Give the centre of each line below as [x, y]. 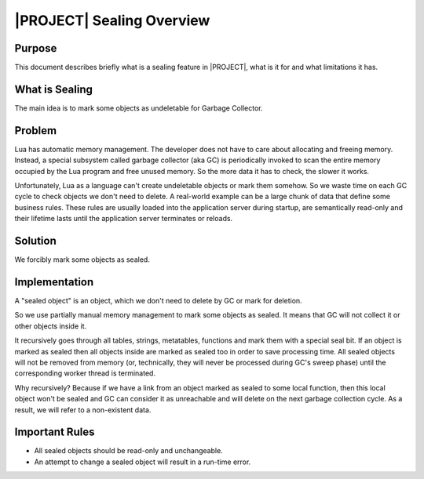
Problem [36, 131]
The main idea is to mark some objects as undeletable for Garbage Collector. [139, 108]
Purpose [36, 48]
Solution [35, 241]
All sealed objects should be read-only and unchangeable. [128, 451]
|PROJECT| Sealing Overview [112, 20]
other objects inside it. [51, 326]
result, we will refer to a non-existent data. [83, 410]
